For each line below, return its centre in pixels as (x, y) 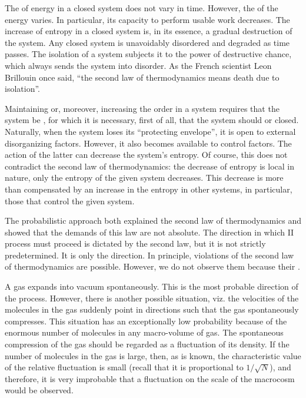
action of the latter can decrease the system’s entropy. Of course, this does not (146, 155)
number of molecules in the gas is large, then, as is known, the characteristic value (153, 355)
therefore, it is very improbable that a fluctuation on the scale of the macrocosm (150, 378)
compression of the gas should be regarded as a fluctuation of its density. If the (147, 344)
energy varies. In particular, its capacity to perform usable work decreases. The (147, 19)
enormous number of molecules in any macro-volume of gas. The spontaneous (144, 332)
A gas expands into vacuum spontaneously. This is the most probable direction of (152, 286)
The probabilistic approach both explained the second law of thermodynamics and (153, 220)
